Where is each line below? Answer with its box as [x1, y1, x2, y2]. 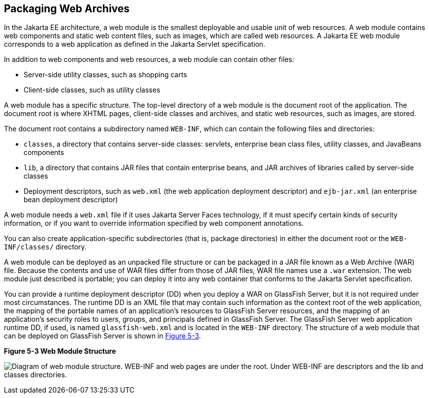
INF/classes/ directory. [4, 243, 87, 251]
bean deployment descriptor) [24, 195, 118, 204]
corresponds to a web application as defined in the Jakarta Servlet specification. [4, 40, 266, 49]
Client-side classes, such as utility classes [24, 86, 160, 94]
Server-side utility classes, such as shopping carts [24, 70, 187, 79]
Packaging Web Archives [4, 2, 130, 15]
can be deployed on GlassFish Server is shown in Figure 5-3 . [4, 332, 201, 340]
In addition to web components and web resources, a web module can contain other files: [4, 55, 294, 64]
